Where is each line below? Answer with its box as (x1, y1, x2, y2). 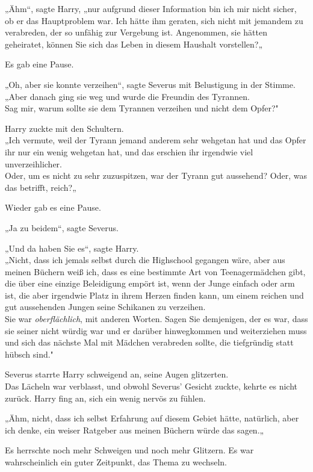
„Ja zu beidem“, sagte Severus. (5, 221, 119, 234)
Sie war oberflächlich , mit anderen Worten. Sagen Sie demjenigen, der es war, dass (5, 312, 308, 325)
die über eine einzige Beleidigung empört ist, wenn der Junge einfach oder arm (5, 277, 295, 290)
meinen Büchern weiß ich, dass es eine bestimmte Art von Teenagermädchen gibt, (5, 265, 306, 278)
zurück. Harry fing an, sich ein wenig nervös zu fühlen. (5, 391, 206, 404)
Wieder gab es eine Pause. (5, 201, 101, 214)
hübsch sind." (5, 347, 54, 360)
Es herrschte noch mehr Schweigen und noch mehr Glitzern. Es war (5, 444, 254, 456)
